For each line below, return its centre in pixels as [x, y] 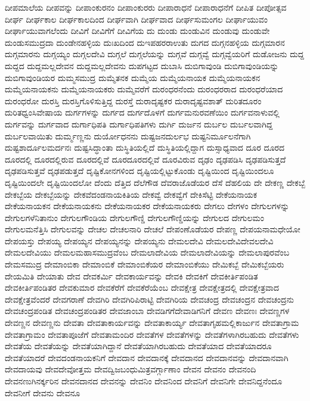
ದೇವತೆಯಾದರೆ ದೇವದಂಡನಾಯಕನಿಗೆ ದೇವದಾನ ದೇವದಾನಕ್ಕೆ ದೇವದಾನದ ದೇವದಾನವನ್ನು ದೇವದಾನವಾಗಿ [147, 357]
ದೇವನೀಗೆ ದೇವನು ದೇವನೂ [43, 392]
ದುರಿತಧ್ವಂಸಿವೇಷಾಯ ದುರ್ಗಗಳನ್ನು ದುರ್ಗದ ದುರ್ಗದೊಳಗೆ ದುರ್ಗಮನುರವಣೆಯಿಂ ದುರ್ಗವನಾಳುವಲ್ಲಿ [142, 112]
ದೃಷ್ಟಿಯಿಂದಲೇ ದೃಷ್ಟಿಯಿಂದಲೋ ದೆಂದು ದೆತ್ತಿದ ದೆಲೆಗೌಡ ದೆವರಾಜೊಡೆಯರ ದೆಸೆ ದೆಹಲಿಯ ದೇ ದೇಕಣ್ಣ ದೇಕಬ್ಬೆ [155, 182]
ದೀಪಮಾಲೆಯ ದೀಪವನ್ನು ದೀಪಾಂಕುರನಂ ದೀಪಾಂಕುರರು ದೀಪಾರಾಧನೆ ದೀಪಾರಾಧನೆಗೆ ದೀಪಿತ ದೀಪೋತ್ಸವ [146, 7]
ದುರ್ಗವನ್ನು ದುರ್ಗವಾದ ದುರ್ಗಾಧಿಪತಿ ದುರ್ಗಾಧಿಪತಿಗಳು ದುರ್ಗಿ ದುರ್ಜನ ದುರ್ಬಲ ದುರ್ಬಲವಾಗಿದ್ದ [139, 124]
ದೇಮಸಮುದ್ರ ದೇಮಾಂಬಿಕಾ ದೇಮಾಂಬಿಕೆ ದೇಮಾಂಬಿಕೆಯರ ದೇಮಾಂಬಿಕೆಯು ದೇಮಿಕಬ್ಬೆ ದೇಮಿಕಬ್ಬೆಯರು [145, 264]
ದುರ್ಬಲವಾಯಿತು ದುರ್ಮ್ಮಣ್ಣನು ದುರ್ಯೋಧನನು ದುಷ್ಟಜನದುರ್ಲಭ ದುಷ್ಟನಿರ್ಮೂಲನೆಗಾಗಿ [128, 136]
